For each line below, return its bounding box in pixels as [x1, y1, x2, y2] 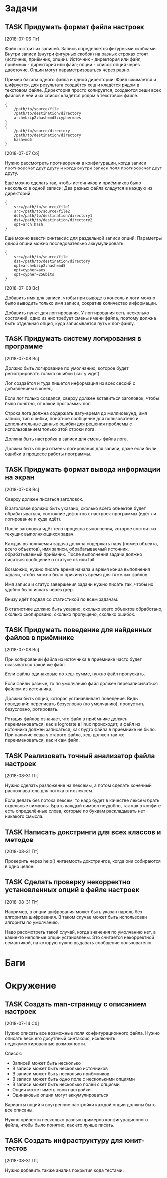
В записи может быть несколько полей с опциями [12, 1081, 120, 1087]
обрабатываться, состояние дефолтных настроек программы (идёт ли [5, 510, 156, 516]
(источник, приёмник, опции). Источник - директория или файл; [5, 56, 142, 62]
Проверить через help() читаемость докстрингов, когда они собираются [5, 858, 161, 864]
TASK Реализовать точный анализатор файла [5, 751, 155, 760]
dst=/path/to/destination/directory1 [14, 213, 93, 218]
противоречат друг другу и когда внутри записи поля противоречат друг [5, 165, 162, 171]
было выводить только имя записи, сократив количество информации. [5, 300, 157, 306]
